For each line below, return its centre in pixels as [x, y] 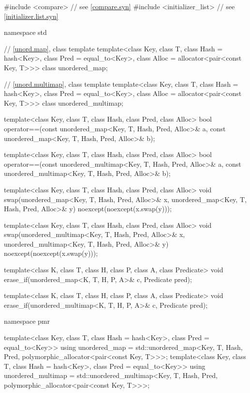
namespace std [25, 32]
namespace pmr [27, 321]
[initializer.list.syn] [31, 16]
